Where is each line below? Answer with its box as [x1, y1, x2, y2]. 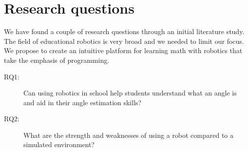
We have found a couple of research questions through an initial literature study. [4, 26, 245, 37]
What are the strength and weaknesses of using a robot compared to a [23, 130, 234, 140]
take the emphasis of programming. [4, 55, 110, 65]
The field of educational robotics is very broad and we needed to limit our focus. [4, 36, 244, 46]
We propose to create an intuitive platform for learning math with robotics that [4, 45, 243, 56]
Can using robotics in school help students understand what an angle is [23, 88, 237, 98]
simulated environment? [23, 139, 95, 150]
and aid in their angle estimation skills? [23, 97, 142, 107]
